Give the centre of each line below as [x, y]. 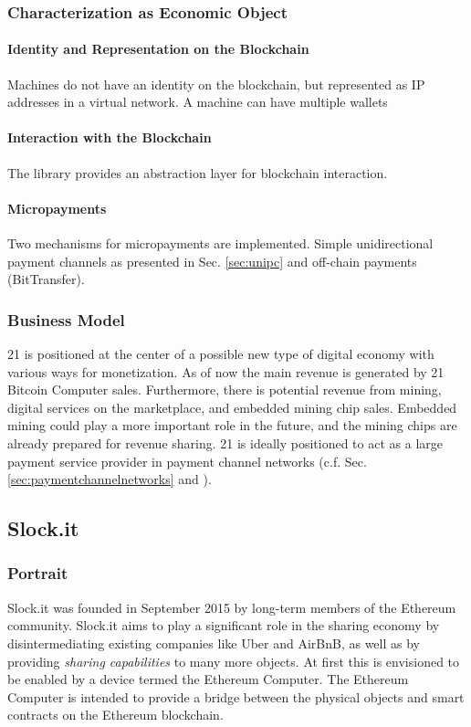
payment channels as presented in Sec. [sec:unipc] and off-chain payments [212, 261]
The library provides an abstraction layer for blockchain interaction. [198, 172]
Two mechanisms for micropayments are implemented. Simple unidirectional [220, 243]
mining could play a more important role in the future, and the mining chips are [232, 425]
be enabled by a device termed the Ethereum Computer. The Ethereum [208, 679]
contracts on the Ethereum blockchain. [115, 715]
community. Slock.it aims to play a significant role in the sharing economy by [224, 625]
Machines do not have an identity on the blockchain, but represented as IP [216, 84]
